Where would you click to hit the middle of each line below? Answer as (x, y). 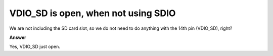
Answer (18, 37)
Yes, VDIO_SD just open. (35, 47)
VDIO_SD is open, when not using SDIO (93, 13)
